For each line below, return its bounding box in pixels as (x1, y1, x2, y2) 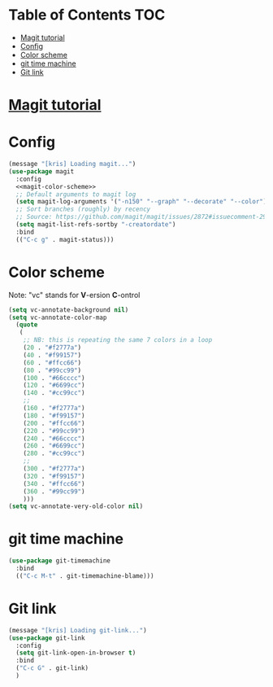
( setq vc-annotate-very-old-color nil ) (8, 502, 144, 510)
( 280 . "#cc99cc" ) (23, 449, 85, 457)
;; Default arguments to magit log (15, 190, 136, 199)
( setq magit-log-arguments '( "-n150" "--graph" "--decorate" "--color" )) (15, 198, 271, 206)
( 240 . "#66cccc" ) (23, 434, 85, 443)
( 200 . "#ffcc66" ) (23, 419, 85, 427)
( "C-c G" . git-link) (15, 664, 89, 672)
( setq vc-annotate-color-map (8, 313, 107, 322)
